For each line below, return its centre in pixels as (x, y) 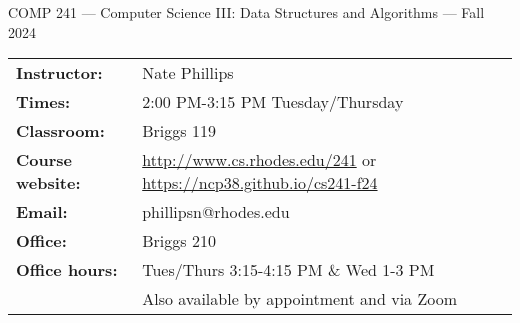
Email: (42, 212)
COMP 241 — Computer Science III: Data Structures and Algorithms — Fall (246, 12)
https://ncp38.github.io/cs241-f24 (260, 183)
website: (48, 183)
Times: (43, 102)
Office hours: (67, 270)
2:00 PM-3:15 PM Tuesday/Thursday (273, 102)
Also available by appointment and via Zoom (299, 299)
